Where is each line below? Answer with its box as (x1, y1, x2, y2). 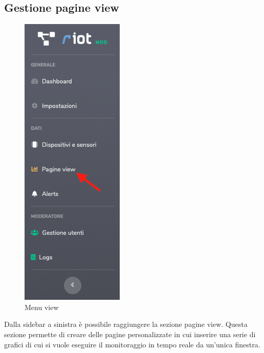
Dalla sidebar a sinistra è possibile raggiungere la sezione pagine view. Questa (4, 319, 248, 329)
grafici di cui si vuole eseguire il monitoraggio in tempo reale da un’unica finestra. (4, 339, 260, 349)
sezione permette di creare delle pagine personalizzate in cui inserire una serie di (4, 328, 256, 339)
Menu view (25, 301, 59, 312)
